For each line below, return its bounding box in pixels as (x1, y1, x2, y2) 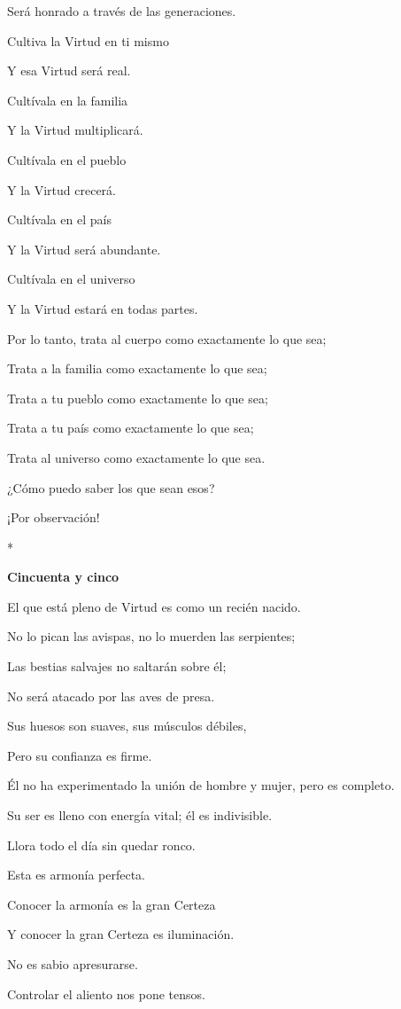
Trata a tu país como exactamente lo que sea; (7, 418, 254, 437)
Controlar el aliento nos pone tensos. (7, 984, 205, 1003)
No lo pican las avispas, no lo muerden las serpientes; (7, 627, 296, 645)
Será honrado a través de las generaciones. (7, 2, 236, 20)
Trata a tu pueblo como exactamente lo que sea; (7, 388, 268, 407)
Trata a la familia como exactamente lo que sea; (7, 359, 267, 378)
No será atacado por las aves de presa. (7, 686, 215, 705)
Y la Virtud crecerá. (7, 180, 117, 199)
